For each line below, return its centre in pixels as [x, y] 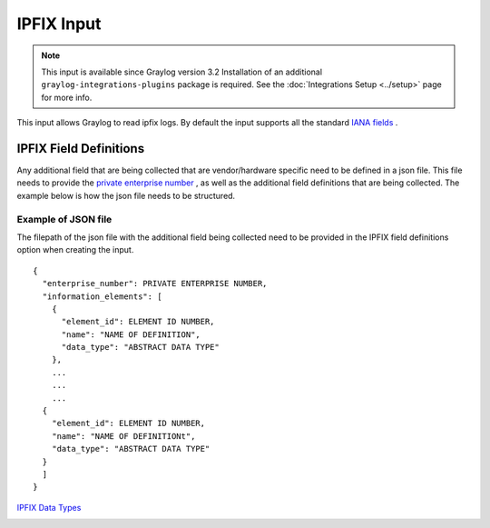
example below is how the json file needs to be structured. [126, 195]
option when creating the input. [75, 250]
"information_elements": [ [102, 296]
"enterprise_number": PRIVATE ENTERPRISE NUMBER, [155, 284]
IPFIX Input [59, 24]
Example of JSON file [64, 219]
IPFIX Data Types [49, 507]
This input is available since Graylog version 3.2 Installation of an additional [181, 72]
